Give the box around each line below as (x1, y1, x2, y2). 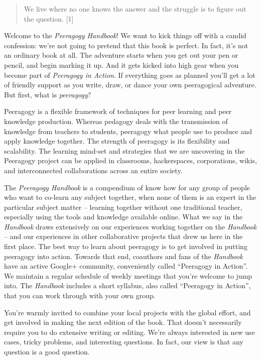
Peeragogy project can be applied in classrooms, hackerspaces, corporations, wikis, (4, 155, 257, 166)
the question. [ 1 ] (24, 13, 74, 24)
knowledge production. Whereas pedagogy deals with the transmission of (4, 115, 228, 126)
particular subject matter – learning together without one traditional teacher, (4, 201, 242, 212)
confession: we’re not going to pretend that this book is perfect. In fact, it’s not (4, 40, 248, 50)
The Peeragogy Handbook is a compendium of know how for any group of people (4, 182, 250, 192)
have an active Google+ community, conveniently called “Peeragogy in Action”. (4, 261, 247, 271)
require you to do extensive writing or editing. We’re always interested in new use (4, 326, 255, 337)
